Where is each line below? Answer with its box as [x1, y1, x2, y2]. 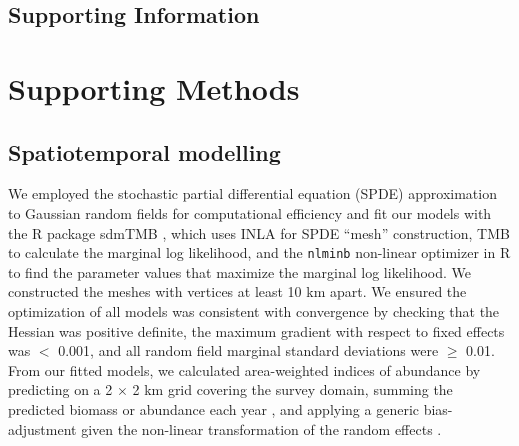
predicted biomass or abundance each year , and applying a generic [8, 398, 419, 419]
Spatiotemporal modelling [8, 136, 281, 167]
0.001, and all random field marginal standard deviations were [58, 340, 439, 361]
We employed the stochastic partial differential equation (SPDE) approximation [8, 183, 497, 204]
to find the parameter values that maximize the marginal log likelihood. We [8, 261, 471, 282]
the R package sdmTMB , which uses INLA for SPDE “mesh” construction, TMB [8, 222, 510, 243]
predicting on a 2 [8, 379, 113, 400]
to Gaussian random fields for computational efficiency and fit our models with [8, 202, 492, 223]
